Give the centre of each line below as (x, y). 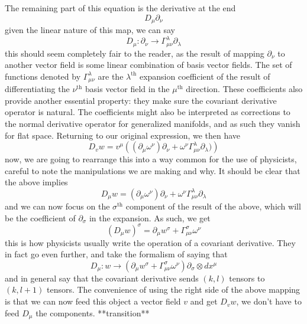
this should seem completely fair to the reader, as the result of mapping (135, 53)
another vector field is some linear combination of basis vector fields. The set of (148, 65)
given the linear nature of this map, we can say (90, 30)
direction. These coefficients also (244, 89)
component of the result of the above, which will (213, 206)
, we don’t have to (269, 301)
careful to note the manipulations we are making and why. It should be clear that (153, 170)
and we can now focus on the (57, 206)
